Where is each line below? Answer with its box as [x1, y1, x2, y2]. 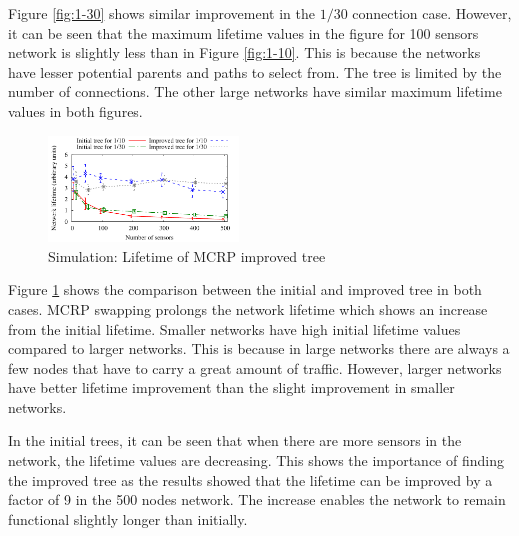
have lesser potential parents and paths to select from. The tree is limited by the [8, 61, 502, 82]
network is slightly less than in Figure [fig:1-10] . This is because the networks [8, 42, 481, 63]
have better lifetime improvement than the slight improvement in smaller [8, 377, 455, 398]
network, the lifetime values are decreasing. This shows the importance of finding [8, 450, 504, 471]
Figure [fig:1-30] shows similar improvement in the [8, 3, 315, 23]
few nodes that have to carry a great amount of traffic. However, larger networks [8, 357, 502, 378]
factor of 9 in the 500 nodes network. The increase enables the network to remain [8, 489, 506, 510]
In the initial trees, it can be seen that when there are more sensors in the [8, 430, 462, 451]
